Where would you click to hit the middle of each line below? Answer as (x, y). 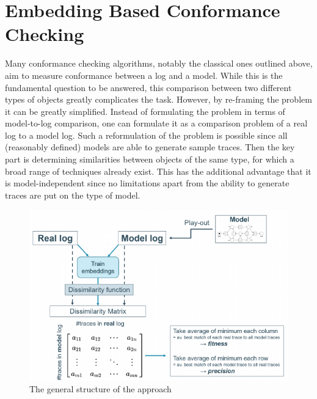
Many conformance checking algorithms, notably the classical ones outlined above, (159, 63)
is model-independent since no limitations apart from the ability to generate (147, 183)
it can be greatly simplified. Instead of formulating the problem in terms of (145, 111)
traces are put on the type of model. (73, 195)
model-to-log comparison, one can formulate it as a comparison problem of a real (156, 123)
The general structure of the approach (100, 389)
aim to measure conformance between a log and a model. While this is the (144, 75)
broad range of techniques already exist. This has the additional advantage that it (158, 171)
